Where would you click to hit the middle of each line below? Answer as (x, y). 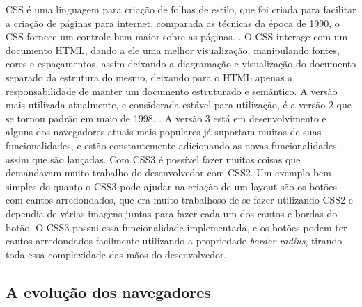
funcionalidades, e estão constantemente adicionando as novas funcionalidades (171, 145)
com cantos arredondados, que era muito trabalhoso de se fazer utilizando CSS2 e (180, 200)
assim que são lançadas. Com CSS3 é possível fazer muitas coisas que (153, 159)
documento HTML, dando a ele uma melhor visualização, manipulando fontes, (173, 50)
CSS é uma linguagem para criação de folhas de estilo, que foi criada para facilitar (181, 9)
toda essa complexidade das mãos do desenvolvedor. (116, 254)
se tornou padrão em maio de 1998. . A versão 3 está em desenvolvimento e (166, 118)
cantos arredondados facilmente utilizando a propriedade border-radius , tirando (174, 241)
